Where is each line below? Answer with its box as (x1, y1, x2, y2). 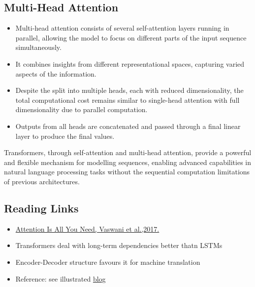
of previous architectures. (4, 176, 80, 186)
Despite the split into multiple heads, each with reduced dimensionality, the (15, 85, 244, 95)
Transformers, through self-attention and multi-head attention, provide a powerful (4, 147, 252, 158)
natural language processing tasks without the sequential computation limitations (4, 166, 250, 177)
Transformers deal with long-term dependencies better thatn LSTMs (15, 240, 223, 250)
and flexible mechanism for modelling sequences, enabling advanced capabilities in (4, 157, 252, 167)
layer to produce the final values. (15, 130, 115, 141)
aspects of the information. (15, 68, 96, 79)
